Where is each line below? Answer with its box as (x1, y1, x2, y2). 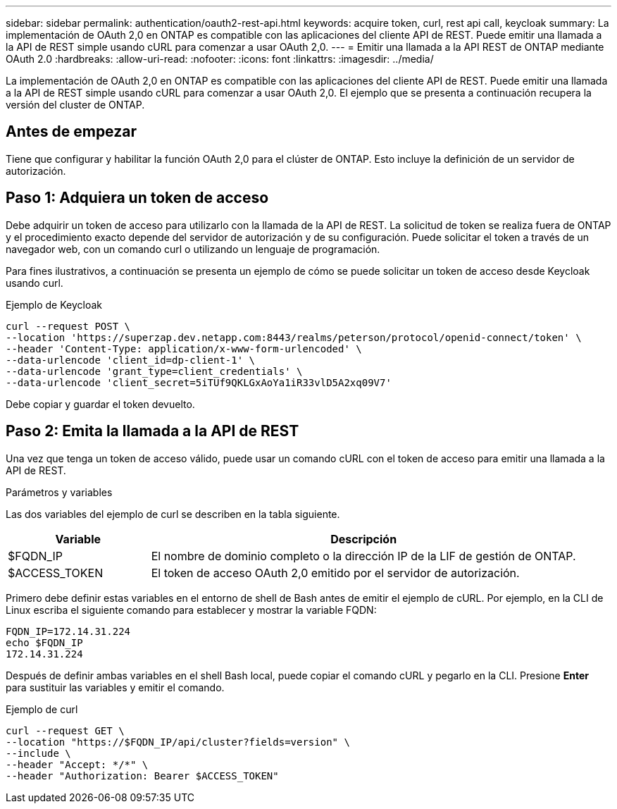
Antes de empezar (6, 123, 137, 141)
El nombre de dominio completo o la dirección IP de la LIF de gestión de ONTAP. (151, 548, 576, 563)
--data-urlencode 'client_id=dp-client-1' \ (6, 354, 256, 366)
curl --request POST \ (6, 320, 131, 332)
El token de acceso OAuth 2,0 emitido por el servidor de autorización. (151, 565, 520, 580)
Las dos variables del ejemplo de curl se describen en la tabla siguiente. (6, 507, 340, 520)
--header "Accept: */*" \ (6, 758, 149, 770)
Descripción (330, 531, 397, 546)
